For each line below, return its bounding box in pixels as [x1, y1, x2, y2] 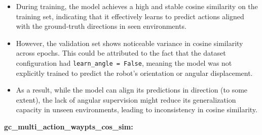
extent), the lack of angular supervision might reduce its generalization [16, 94, 236, 105]
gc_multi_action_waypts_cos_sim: [4, 121, 133, 131]
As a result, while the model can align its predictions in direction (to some [16, 84, 248, 95]
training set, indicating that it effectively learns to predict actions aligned [16, 11, 244, 21]
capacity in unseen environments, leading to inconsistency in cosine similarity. [16, 104, 257, 115]
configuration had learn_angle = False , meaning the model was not [16, 57, 232, 68]
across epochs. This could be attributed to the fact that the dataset [16, 48, 226, 58]
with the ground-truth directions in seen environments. [16, 21, 186, 31]
